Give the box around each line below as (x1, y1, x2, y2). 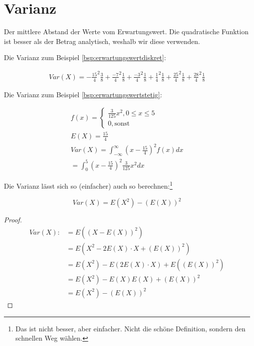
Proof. (4, 215, 22, 225)
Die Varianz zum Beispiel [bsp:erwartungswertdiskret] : (4, 52, 166, 63)
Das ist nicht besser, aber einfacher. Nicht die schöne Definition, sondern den (15, 323, 246, 333)
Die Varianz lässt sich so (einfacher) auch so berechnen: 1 (4, 179, 173, 191)
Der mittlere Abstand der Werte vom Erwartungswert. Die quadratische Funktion (4, 26, 249, 37)
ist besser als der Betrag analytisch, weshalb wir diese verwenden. (4, 36, 200, 46)
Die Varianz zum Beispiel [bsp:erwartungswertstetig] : (4, 89, 162, 99)
